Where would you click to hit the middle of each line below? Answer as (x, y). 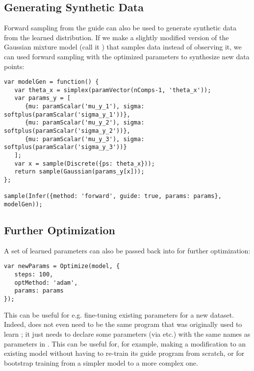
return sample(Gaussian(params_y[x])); (79, 172)
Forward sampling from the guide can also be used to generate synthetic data (120, 28)
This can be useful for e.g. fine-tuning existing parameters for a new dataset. (119, 314)
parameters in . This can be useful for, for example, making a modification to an (125, 343)
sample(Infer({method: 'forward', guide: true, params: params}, (113, 196)
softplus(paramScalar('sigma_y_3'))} (65, 147)
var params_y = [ (43, 98)
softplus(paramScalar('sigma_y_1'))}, (67, 114)
